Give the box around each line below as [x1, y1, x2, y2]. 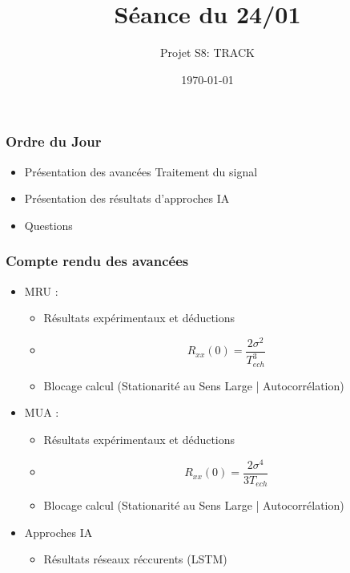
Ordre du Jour [6, 131, 102, 151]
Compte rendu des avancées [6, 251, 189, 271]
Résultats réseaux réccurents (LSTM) [43, 551, 227, 567]
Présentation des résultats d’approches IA [24, 190, 230, 207]
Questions [24, 216, 73, 233]
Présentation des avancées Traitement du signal [24, 163, 258, 180]
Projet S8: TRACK [160, 44, 255, 61]
